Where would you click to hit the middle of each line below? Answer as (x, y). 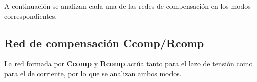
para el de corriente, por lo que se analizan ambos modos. (93, 73)
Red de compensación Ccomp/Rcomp (104, 43)
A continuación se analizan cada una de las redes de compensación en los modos (127, 6)
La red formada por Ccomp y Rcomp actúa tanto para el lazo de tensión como (128, 64)
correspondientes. (31, 16)
